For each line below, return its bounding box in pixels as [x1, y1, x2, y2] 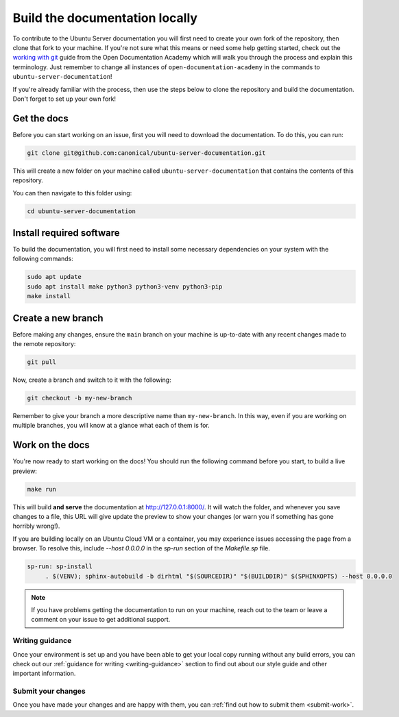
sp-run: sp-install [27, 563, 93, 570]
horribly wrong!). [12, 522, 60, 531]
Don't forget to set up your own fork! [12, 95, 117, 103]
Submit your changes [12, 686, 86, 696]
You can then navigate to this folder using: [12, 189, 132, 197]
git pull [27, 358, 57, 366]
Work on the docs [12, 439, 90, 451]
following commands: [12, 254, 73, 263]
